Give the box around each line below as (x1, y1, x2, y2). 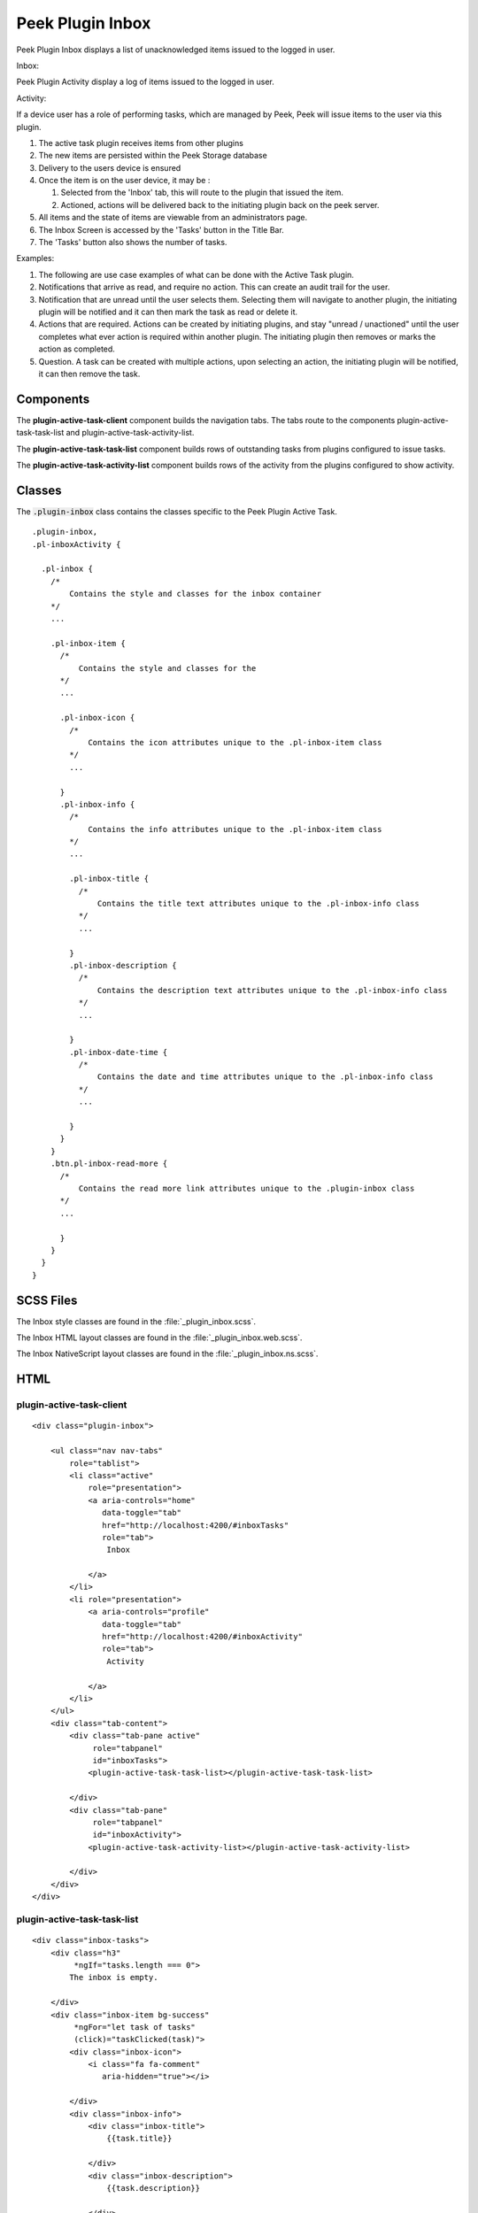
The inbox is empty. (69, 1972, 158, 1983)
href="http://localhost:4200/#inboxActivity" (102, 1631, 303, 1642)
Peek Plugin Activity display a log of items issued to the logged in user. (16, 76, 274, 88)
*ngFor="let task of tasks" (73, 2022, 197, 2032)
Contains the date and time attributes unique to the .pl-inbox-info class (97, 1072, 434, 1082)
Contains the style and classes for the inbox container (69, 589, 322, 599)
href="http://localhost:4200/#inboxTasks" (102, 1520, 289, 1531)
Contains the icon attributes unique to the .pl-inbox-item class (88, 737, 382, 747)
